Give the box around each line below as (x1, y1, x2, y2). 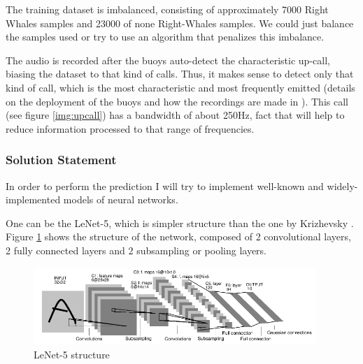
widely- (327, 178, 358, 193)
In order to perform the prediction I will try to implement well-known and (6, 178, 324, 193)
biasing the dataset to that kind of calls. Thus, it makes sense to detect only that (6, 66, 354, 81)
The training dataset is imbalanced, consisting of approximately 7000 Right (6, 2, 329, 16)
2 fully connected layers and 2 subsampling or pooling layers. (6, 242, 267, 257)
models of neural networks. (63, 192, 178, 207)
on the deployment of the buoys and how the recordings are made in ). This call (6, 94, 348, 108)
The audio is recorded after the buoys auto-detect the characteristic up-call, (6, 52, 330, 67)
